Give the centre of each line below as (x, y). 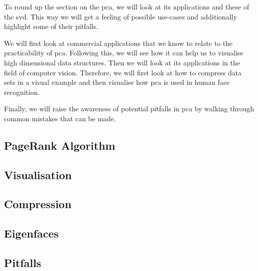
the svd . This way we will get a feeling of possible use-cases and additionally (121, 16)
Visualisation (38, 174)
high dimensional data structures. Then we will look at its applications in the (122, 62)
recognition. (22, 92)
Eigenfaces (31, 233)
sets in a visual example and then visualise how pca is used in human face (117, 82)
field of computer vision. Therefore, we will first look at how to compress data (123, 72)
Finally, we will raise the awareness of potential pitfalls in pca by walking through (129, 109)
